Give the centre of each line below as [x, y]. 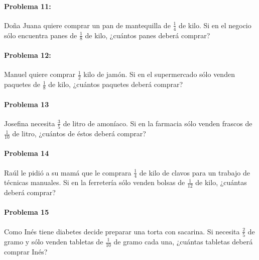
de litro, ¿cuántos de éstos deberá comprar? [79, 134]
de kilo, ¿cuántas [221, 182]
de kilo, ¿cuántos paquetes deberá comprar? [116, 84]
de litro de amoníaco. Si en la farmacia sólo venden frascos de [158, 123]
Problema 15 [27, 212]
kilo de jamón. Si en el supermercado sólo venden [159, 74]
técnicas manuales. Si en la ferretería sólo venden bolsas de [95, 182]
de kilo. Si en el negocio [215, 25]
